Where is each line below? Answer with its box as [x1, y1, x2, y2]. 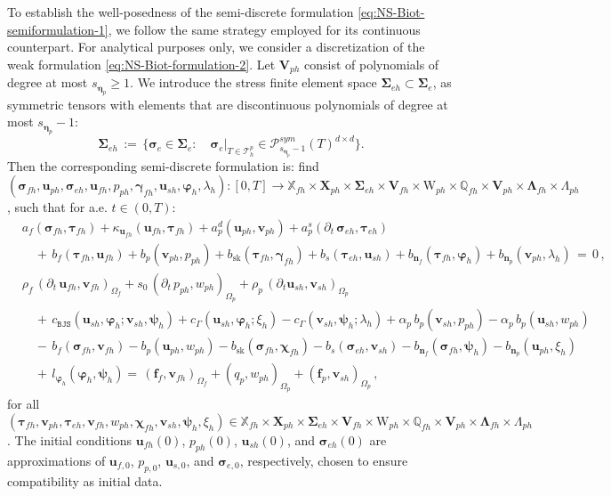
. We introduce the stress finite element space [130, 73, 377, 92]
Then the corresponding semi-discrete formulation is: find [7, 156, 319, 175]
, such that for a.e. [7, 198, 108, 216]
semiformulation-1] [7, 20, 109, 38]
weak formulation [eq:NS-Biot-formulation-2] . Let [7, 54, 276, 73]
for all [7, 394, 40, 413]
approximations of [7, 451, 106, 469]
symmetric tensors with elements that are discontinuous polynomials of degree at [7, 94, 448, 113]
